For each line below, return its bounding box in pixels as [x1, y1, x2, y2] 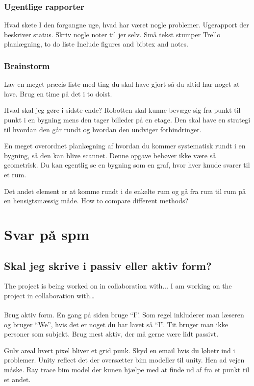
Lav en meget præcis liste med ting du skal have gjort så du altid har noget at [4, 79, 240, 89]
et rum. [4, 169, 26, 179]
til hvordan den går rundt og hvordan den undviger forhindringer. [4, 124, 202, 134]
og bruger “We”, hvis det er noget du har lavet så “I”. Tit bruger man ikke [4, 319, 228, 329]
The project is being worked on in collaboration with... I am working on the [4, 281, 232, 291]
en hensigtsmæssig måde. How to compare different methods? [4, 195, 189, 206]
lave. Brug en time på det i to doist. [4, 88, 112, 98]
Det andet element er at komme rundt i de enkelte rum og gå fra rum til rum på [4, 186, 246, 196]
